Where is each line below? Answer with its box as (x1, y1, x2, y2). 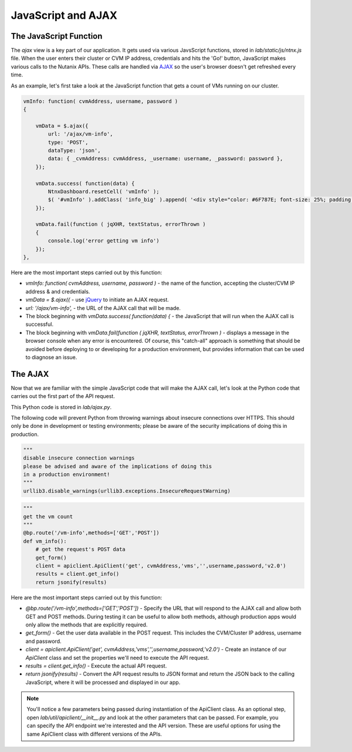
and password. (25, 638, 62, 645)
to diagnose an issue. (25, 353, 77, 360)
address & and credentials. (25, 288, 90, 295)
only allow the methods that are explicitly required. (25, 621, 148, 628)
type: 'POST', (48, 139, 89, 146)
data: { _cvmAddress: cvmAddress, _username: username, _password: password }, (48, 156, 283, 162)
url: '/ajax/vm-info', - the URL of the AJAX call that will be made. (25, 304, 181, 311)
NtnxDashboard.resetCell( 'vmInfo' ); (48, 188, 160, 195)
